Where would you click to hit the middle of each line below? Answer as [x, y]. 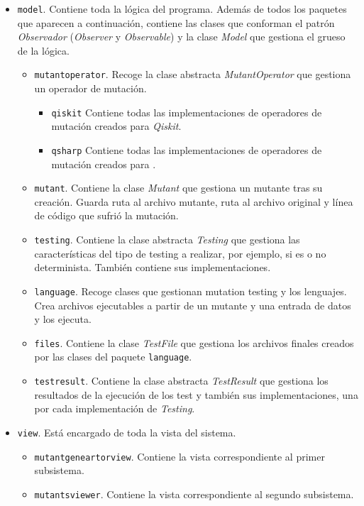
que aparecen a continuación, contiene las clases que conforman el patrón [176, 22]
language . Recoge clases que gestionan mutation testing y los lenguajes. [191, 291]
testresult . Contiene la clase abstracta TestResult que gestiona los [181, 381]
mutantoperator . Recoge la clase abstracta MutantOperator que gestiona [193, 74]
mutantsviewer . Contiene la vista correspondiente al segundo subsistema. [194, 494]
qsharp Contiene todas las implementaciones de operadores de [187, 149]
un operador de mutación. [90, 88]
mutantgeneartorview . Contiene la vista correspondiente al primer [180, 456]
